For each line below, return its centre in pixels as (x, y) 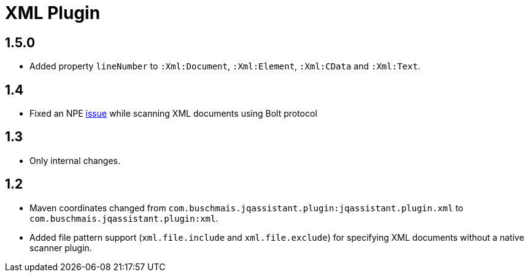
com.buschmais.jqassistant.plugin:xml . (124, 218)
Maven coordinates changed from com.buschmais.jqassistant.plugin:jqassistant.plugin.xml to (246, 208)
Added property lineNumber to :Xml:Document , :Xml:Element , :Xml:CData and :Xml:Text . (225, 66)
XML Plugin (53, 13)
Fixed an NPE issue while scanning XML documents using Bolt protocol (173, 114)
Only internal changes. (75, 160)
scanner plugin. (61, 248)
